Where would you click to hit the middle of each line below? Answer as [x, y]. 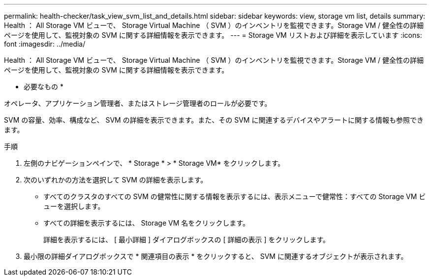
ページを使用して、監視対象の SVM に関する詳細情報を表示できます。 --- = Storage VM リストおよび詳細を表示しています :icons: [213, 35]
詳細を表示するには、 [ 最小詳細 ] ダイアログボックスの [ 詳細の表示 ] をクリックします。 [187, 240]
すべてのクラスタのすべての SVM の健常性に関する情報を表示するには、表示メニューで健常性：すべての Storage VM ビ [235, 196]
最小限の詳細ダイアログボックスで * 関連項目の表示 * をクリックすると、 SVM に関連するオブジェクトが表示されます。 [216, 256]
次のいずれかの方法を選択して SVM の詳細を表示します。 [116, 180]
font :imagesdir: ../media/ [45, 44]
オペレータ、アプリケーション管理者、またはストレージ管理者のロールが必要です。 [138, 103]
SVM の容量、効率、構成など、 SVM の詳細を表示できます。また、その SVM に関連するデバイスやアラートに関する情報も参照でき [214, 120]
